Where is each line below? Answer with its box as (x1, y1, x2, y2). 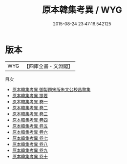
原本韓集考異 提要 (12, 92, 48, 98)
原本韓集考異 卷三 (12, 110, 48, 117)
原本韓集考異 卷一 (12, 98, 48, 105)
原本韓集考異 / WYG (42, 4, 122, 16)
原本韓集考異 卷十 (12, 153, 48, 159)
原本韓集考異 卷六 (12, 129, 48, 135)
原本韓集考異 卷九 (12, 147, 48, 153)
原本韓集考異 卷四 (12, 117, 48, 123)
